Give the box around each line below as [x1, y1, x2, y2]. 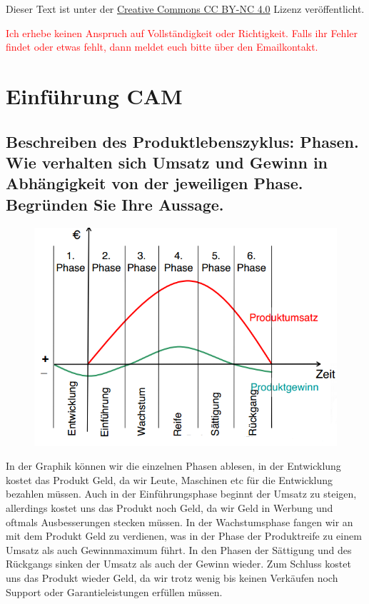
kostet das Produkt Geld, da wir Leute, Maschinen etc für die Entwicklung [6, 472, 333, 487]
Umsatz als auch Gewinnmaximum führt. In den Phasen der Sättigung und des [6, 542, 352, 557]
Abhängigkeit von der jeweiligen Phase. [6, 172, 303, 194]
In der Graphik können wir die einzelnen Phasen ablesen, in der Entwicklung [6, 458, 341, 473]
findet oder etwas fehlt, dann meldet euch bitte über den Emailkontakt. [6, 39, 318, 54]
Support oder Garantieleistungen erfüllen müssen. [6, 584, 223, 599]
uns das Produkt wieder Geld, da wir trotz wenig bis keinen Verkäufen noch [6, 570, 338, 585]
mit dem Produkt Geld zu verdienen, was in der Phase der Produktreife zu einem [6, 528, 362, 543]
